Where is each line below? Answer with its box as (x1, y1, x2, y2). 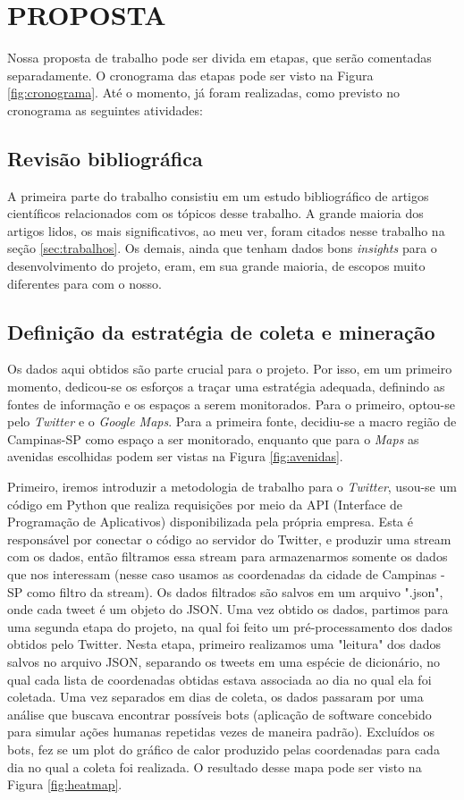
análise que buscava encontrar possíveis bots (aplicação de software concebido (7, 704, 432, 723)
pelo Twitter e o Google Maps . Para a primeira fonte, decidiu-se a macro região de (7, 412, 457, 431)
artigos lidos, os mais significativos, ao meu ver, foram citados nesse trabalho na (7, 221, 445, 240)
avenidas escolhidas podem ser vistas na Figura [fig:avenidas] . (7, 447, 343, 466)
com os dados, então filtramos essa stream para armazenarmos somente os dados (7, 547, 448, 566)
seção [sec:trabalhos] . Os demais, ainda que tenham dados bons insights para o (7, 239, 437, 257)
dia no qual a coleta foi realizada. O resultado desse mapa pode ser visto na (7, 757, 422, 776)
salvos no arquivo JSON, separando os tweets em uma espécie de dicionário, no (7, 652, 441, 670)
